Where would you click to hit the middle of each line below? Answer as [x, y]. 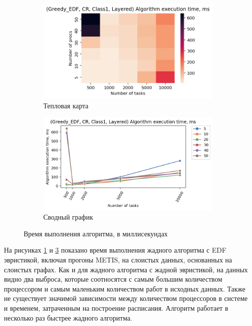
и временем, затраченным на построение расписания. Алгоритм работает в [116, 308]
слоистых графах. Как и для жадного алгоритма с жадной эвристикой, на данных [126, 269]
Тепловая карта [66, 105]
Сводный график [68, 217]
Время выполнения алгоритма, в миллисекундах [96, 233]
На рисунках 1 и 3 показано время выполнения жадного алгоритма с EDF [115, 250]
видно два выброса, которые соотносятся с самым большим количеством [113, 279]
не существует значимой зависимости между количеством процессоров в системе [126, 298]
